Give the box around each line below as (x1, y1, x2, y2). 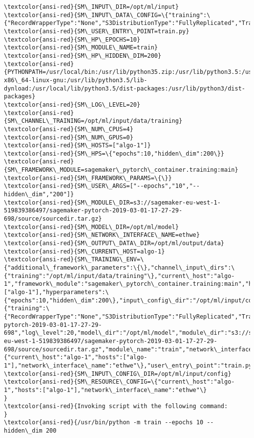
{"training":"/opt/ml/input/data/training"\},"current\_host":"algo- (4, 272, 235, 279)
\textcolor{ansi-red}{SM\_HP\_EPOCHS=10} (4, 36, 141, 43)
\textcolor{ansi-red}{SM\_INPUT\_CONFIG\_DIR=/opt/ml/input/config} (4, 370, 232, 377)
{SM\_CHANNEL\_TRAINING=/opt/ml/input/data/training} (4, 117, 183, 125)
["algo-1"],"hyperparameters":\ (4, 288, 109, 296)
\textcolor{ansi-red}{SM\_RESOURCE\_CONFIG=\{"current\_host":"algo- (4, 378, 235, 386)
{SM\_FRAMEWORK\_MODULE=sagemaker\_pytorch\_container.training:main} (4, 166, 238, 174)
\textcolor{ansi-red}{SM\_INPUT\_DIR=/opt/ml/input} (4, 3, 179, 10)
